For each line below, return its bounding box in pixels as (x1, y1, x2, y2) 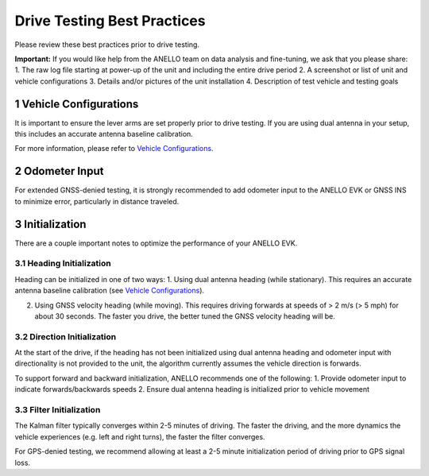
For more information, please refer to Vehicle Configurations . (14, 144, 214, 153)
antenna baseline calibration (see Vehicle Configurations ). (14, 286, 205, 296)
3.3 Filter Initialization (14, 404, 101, 415)
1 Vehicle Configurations (14, 97, 139, 110)
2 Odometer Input (14, 164, 104, 178)
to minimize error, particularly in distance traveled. (14, 196, 180, 206)
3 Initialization (14, 217, 87, 230)
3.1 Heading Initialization (14, 258, 111, 269)
